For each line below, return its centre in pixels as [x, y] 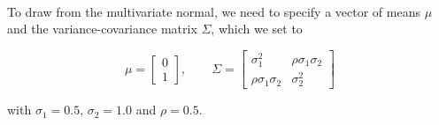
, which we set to [257, 29]
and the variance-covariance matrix [102, 29]
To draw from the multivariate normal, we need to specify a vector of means [214, 11]
